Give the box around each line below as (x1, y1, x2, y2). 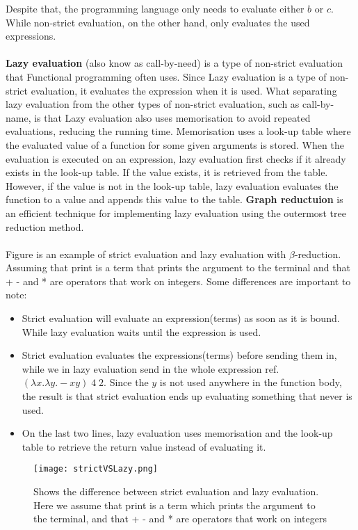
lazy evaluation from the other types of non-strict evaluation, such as (6, 97, 300, 111)
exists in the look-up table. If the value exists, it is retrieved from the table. (6, 165, 328, 179)
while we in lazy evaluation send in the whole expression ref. (22, 361, 279, 376)
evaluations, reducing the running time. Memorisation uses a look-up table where (6, 124, 351, 138)
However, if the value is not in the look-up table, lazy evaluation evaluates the (6, 178, 339, 193)
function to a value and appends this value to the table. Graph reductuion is (6, 192, 343, 207)
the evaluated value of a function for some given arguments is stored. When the (6, 137, 344, 152)
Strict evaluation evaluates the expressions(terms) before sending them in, (22, 348, 337, 362)
